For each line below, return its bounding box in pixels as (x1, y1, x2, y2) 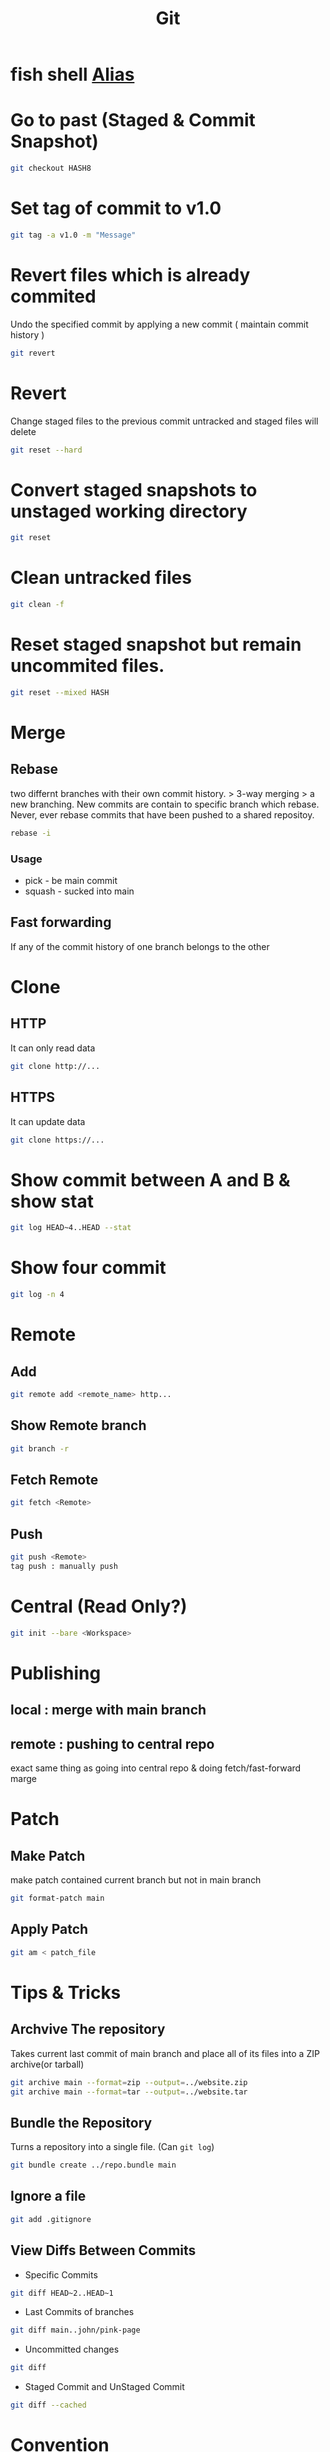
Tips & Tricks (10, 1981, 122, 2004)
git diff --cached (10, 2400, 87, 2411)
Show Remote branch (10, 1417, 147, 1434)
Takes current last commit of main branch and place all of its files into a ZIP (10, 2047, 320, 2059)
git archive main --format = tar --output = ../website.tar (10, 2087, 248, 2097)
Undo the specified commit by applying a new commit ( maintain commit (10, 318, 309, 330)
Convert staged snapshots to (10, 478, 258, 501)
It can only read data (10, 1042, 96, 1054)
